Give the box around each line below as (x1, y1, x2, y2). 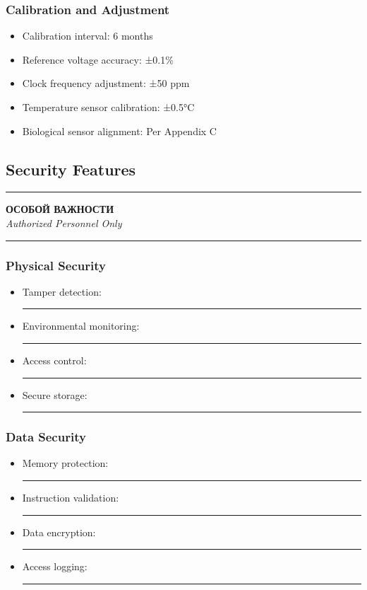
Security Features (6, 158, 136, 180)
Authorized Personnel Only (6, 215, 122, 230)
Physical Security (6, 256, 106, 274)
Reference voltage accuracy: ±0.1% (22, 52, 174, 66)
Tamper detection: (22, 284, 102, 299)
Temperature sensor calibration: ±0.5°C (22, 100, 195, 114)
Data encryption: (22, 524, 96, 539)
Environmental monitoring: (22, 318, 140, 333)
